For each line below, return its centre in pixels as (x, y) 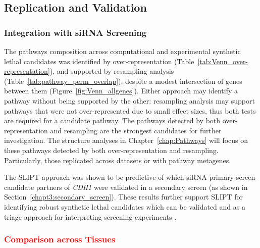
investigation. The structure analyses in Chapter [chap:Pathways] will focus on (126, 140)
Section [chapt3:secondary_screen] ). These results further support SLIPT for (123, 197)
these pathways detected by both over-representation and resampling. (111, 150)
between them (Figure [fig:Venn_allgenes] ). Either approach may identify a (121, 91)
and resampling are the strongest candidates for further (136, 130)
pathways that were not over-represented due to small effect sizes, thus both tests (130, 110)
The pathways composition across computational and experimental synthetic (122, 51)
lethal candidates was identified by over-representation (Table (99, 61)
